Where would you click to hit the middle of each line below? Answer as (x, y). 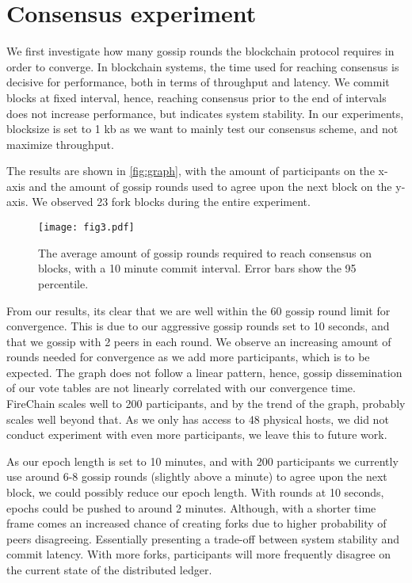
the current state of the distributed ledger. (109, 570)
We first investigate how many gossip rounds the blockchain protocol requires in (200, 51)
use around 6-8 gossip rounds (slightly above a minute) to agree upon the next (197, 476)
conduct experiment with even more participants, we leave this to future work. (197, 434)
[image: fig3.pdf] (86, 228)
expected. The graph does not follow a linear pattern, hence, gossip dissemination (204, 372)
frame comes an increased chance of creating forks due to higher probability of (196, 523)
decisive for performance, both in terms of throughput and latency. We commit (198, 82)
